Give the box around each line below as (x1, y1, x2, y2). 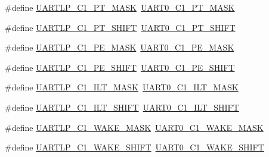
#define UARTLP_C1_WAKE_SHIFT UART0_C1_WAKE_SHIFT (5, 141, 264, 153)
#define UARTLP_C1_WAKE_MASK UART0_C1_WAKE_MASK (5, 121, 264, 133)
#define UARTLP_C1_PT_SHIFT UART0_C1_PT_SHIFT (5, 21, 236, 33)
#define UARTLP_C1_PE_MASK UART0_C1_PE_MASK (5, 41, 234, 54)
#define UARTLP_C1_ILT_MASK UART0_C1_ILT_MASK (5, 81, 239, 93)
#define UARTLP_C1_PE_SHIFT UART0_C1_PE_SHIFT (5, 61, 235, 73)
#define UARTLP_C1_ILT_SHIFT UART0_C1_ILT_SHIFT (5, 101, 239, 113)
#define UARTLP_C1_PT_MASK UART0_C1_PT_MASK (5, 1, 235, 13)
